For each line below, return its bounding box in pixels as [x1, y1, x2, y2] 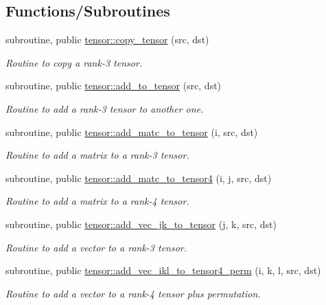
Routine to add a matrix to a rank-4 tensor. [5, 194, 189, 208]
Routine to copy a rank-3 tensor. [5, 55, 143, 69]
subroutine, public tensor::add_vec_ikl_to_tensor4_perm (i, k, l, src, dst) [5, 263, 321, 278]
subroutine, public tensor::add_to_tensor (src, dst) [5, 78, 222, 93]
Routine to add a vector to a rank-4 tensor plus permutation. [5, 286, 261, 300]
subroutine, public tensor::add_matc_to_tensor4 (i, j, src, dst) [5, 170, 272, 185]
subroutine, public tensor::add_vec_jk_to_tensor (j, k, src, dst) [5, 216, 277, 231]
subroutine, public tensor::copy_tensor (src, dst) [5, 32, 209, 47]
